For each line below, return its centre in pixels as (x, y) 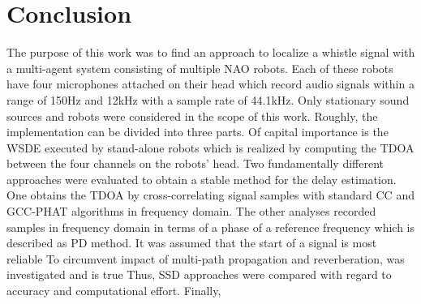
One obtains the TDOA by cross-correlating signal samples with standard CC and (210, 195)
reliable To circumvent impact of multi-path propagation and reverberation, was (206, 258)
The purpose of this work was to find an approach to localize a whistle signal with (211, 52)
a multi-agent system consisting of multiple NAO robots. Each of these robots (200, 68)
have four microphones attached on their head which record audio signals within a (210, 84)
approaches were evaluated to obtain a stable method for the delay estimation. (202, 179)
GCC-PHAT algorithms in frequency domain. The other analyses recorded (191, 211)
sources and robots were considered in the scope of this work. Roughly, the (192, 116)
